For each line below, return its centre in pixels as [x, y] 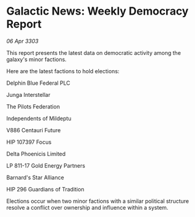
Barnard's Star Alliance [35, 177]
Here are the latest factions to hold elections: [63, 71]
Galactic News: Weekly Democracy [97, 11]
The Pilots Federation [33, 106]
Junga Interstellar [28, 94]
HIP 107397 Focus [29, 142]
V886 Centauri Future [34, 130]
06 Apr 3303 [22, 41]
